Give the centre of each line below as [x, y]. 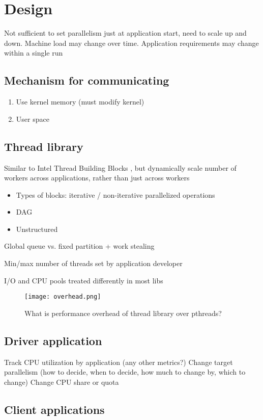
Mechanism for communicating [87, 80]
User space [33, 119]
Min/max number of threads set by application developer [93, 263]
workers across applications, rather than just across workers [97, 178]
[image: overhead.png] [63, 297]
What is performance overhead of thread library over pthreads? [123, 313]
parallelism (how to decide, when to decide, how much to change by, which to [125, 372]
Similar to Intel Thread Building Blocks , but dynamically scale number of [120, 167]
